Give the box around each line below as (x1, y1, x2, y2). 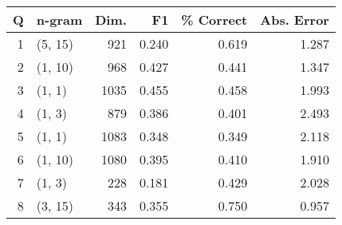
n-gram (36, 10, 83, 29)
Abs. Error (260, 10, 329, 29)
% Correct (181, 10, 248, 29)
